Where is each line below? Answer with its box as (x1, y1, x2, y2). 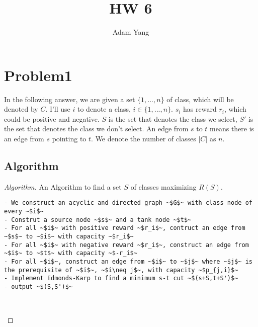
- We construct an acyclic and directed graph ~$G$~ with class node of (4, 199, 252, 207)
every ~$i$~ (4, 208, 44, 215)
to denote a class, (77, 104, 131, 114)
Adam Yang (112, 27, 149, 37)
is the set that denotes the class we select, (108, 113, 237, 124)
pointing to (52, 133, 87, 144)
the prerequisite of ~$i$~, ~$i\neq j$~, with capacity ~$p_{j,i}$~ (4, 266, 238, 274)
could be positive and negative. (4, 113, 100, 124)
